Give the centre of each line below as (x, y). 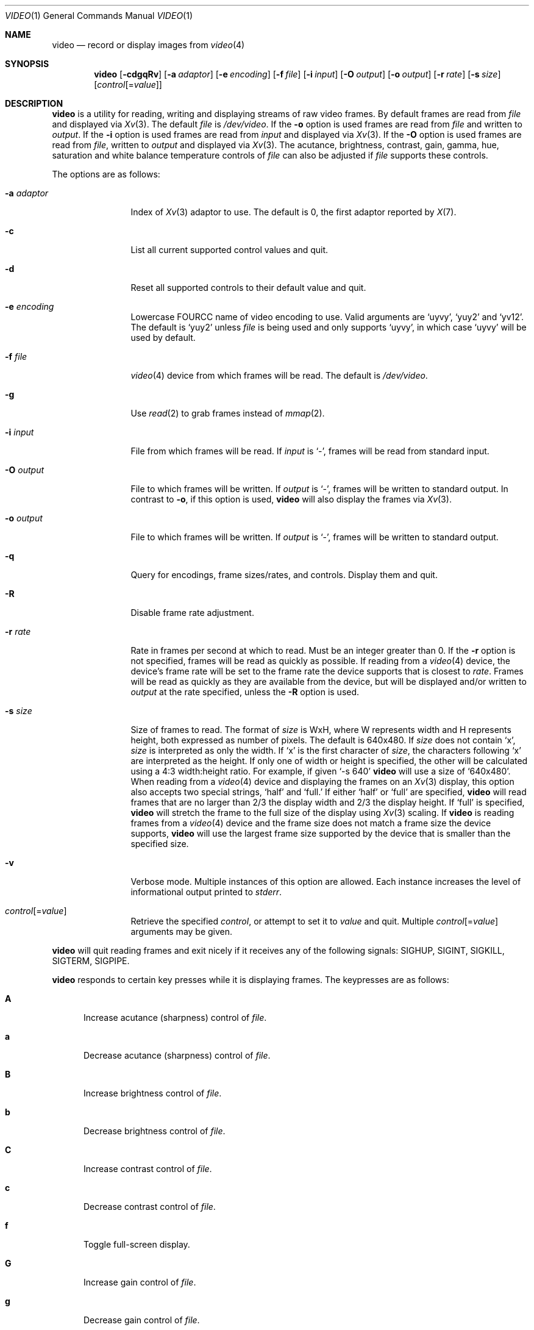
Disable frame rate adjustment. (192, 613)
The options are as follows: (106, 174)
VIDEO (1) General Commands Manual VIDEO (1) (99, 16)
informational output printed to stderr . (206, 892)
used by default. (163, 338)
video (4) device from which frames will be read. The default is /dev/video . (279, 375)
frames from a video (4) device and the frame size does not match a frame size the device (311, 823)
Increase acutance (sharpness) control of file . (175, 1017)
